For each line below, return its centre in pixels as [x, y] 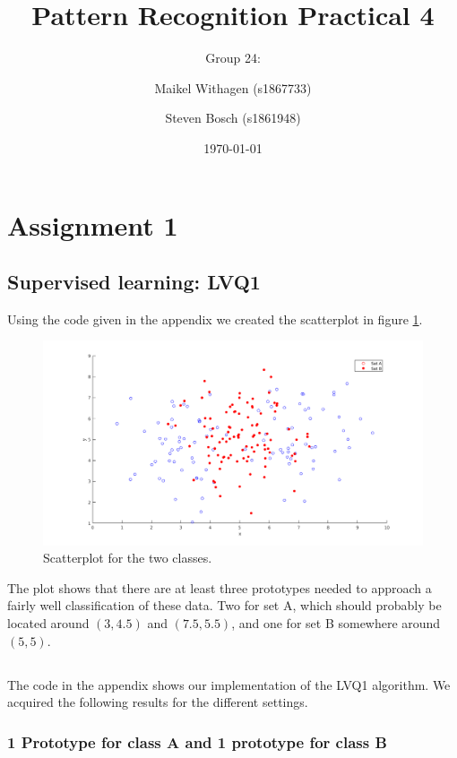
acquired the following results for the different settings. [158, 702]
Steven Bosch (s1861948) [233, 118]
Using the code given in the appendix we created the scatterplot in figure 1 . [215, 319]
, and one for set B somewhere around [336, 623]
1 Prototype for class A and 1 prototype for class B [197, 741]
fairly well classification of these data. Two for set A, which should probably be [224, 605]
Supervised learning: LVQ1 [134, 282]
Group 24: [233, 58]
